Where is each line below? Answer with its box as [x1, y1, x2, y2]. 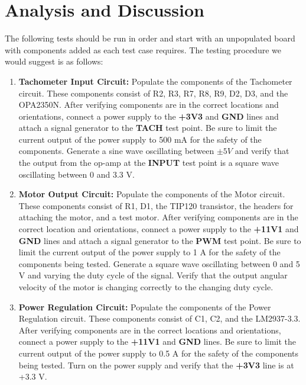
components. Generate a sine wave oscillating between [18, 145, 214, 157]
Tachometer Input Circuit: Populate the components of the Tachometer [18, 75, 292, 87]
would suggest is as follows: [5, 55, 103, 68]
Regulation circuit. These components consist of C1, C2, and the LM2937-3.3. [18, 312, 301, 325]
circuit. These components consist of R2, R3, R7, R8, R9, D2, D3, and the [18, 86, 288, 99]
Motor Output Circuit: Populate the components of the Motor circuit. [18, 188, 285, 200]
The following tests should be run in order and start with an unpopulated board [5, 32, 295, 44]
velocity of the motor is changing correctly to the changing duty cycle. [18, 281, 274, 293]
